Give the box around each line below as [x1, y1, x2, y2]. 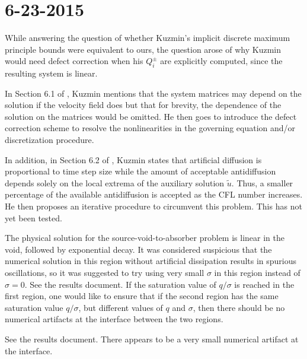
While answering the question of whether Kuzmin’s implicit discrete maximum [5, 31, 290, 44]
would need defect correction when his [5, 55, 143, 67]
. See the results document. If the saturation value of [24, 278, 216, 290]
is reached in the [234, 278, 295, 290]
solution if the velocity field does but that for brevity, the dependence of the [5, 99, 282, 111]
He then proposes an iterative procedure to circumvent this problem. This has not [5, 200, 302, 212]
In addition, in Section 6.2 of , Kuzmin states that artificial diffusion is [5, 153, 262, 166]
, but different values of [78, 301, 163, 313]
